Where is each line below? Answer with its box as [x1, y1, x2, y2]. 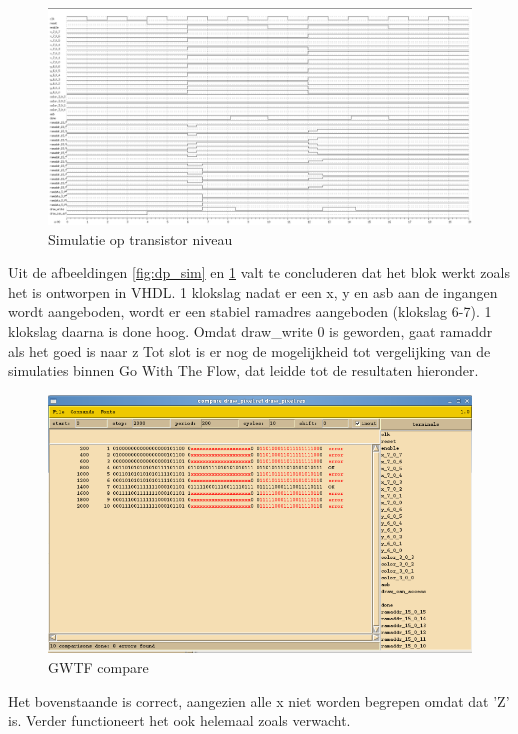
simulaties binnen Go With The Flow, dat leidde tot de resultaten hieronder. [8, 360, 479, 381]
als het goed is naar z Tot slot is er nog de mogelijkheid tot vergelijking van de [8, 340, 491, 361]
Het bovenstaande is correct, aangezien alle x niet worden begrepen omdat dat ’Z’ [8, 690, 510, 711]
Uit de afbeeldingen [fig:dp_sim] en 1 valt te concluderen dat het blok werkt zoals [8, 262, 510, 283]
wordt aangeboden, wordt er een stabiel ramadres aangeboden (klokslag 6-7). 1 [8, 301, 492, 322]
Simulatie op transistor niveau [48, 228, 233, 249]
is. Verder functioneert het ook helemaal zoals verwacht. [8, 710, 351, 731]
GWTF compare [48, 657, 149, 678]
